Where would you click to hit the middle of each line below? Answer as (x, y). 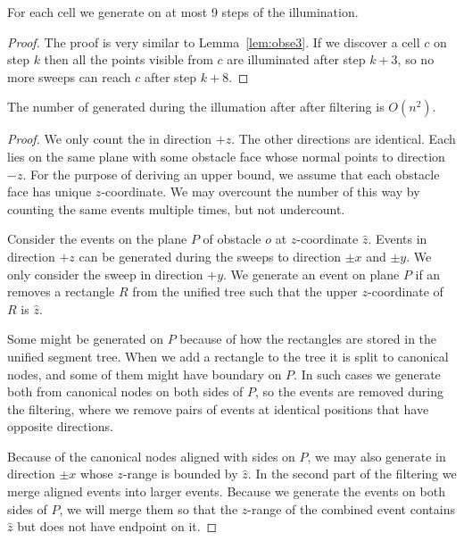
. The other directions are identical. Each (344, 139)
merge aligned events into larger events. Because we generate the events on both (226, 491)
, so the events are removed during (350, 391)
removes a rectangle (61, 291)
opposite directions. (60, 426)
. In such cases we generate (367, 374)
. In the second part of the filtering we (352, 474)
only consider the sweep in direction (105, 274)
